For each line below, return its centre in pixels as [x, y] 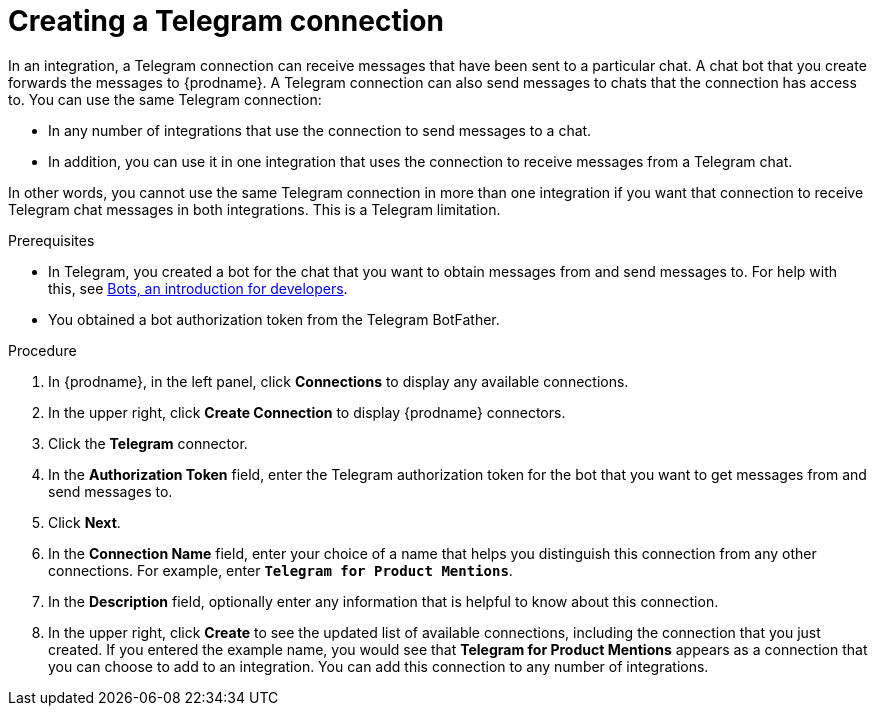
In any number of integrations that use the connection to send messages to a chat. [320, 130]
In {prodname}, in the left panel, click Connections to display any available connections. [338, 381]
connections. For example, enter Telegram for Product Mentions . [280, 570]
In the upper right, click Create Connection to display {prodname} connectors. [307, 412]
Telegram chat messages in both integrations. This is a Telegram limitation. [254, 209]
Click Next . [84, 522]
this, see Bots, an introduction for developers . [198, 288]
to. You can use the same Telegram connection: [165, 99]
